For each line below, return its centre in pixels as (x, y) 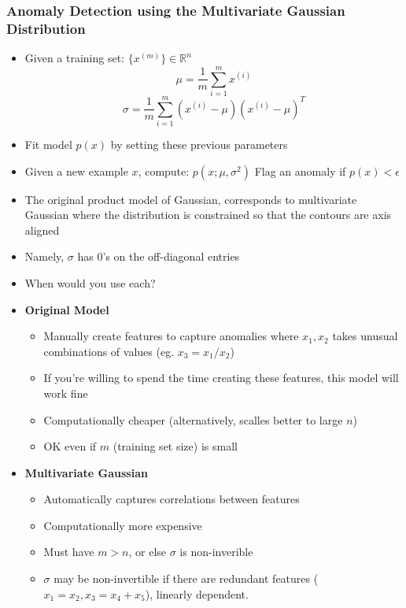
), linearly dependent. (197, 593)
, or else (148, 552)
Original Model (67, 309)
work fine (66, 393)
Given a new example (76, 171)
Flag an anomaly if (300, 171)
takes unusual (365, 336)
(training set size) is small (175, 446)
